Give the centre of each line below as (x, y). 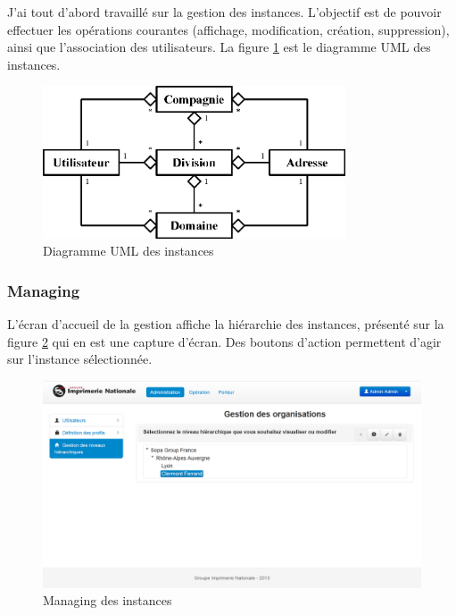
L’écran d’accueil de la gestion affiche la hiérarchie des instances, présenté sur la (226, 323)
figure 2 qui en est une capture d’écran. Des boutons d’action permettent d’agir (224, 341)
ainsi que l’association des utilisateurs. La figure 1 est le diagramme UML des (219, 47)
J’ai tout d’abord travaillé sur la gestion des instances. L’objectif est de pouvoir (224, 12)
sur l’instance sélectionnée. (80, 359)
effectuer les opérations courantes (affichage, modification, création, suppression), (228, 29)
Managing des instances (108, 600)
